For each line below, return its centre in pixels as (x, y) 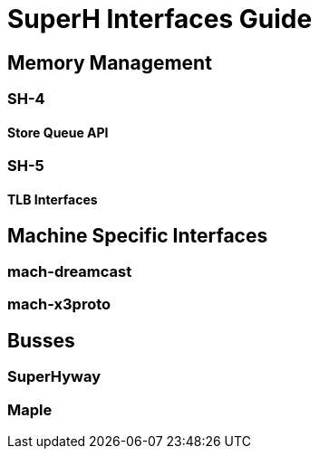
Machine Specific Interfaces (138, 235)
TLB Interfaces (53, 199)
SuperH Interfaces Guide (160, 19)
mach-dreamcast (70, 272)
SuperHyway (54, 377)
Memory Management (110, 62)
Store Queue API (58, 132)
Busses (41, 340)
